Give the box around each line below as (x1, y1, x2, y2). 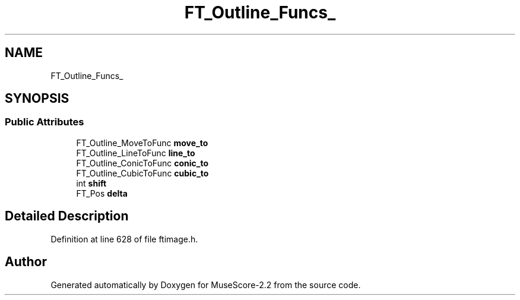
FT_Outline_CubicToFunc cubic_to (76, 168, 209, 178)
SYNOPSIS (5, 91, 69, 106)
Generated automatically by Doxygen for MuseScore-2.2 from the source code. (50, 279, 361, 290)
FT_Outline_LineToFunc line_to (76, 147, 195, 158)
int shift (76, 178, 107, 188)
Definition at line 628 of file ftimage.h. (50, 233, 198, 244)
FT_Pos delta (76, 188, 128, 198)
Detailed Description (5, 209, 129, 224)
